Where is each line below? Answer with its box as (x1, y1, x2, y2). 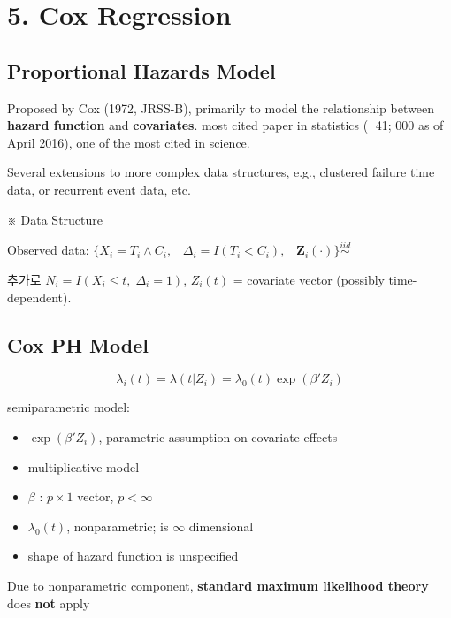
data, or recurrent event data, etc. (7, 179, 191, 198)
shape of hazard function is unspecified (27, 546, 239, 565)
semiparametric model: (7, 398, 130, 416)
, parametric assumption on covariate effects (98, 427, 338, 446)
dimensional (188, 516, 254, 535)
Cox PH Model (7, 331, 149, 358)
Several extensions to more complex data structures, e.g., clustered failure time (7, 163, 435, 181)
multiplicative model (27, 457, 140, 476)
